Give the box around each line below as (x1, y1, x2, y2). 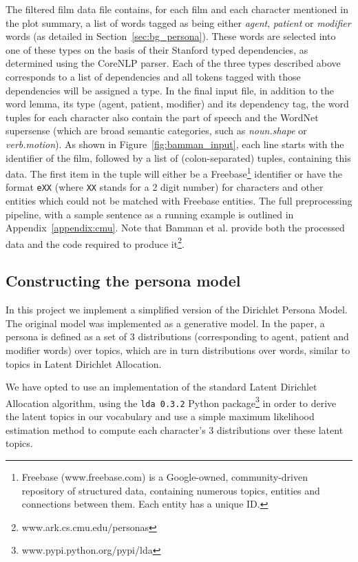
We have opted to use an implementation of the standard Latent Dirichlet (6, 379, 317, 394)
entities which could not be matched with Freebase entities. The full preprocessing (6, 194, 352, 208)
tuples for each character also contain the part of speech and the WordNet (6, 110, 319, 124)
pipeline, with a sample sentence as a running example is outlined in (6, 207, 294, 221)
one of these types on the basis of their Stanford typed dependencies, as (6, 42, 308, 56)
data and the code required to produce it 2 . (6, 234, 185, 251)
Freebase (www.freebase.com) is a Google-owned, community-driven (21, 469, 308, 483)
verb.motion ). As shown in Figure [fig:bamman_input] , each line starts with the (6, 136, 344, 151)
